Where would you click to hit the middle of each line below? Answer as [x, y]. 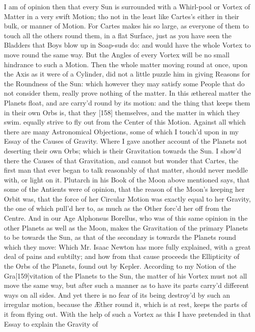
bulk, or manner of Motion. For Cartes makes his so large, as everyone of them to [127, 26]
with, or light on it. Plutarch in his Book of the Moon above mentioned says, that [127, 179]
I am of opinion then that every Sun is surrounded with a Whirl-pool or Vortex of [127, 6]
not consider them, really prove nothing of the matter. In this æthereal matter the [127, 93]
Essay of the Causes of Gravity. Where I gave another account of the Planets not [126, 141]
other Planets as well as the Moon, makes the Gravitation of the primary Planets [126, 227]
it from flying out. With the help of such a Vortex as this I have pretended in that [127, 314]
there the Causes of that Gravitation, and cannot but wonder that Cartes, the [121, 160]
